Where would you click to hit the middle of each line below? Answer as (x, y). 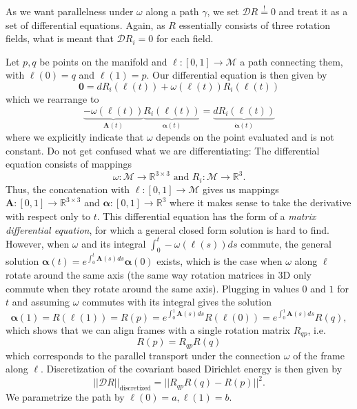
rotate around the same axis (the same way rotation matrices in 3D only (159, 275)
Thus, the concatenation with (68, 189)
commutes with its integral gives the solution (177, 302)
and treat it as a (313, 11)
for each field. (185, 38)
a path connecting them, (292, 61)
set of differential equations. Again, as (85, 24)
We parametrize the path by (65, 397)
